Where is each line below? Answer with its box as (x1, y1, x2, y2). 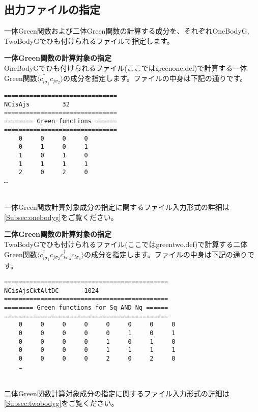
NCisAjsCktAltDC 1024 (4, 287, 99, 294)
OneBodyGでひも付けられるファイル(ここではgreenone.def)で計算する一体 (4, 62, 247, 73)
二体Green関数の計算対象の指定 (4, 229, 111, 239)
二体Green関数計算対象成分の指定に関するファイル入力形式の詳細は (4, 388, 230, 398)
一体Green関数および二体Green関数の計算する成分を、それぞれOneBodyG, (4, 25, 249, 36)
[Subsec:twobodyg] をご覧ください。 (4, 398, 119, 408)
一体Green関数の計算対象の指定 (4, 52, 111, 63)
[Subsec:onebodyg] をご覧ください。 (4, 211, 118, 222)
